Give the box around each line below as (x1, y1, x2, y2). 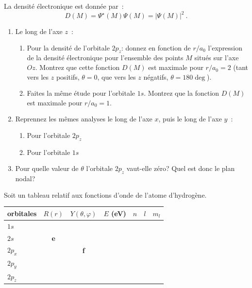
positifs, (56, 71, 80, 82)
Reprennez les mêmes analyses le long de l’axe (15, 114, 152, 124)
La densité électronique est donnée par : (4, 1, 124, 11)
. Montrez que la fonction (144, 88, 219, 98)
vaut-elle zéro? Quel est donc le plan (126, 163, 235, 173)
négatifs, (143, 71, 168, 82)
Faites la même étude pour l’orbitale (27, 88, 135, 98)
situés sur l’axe (194, 52, 239, 63)
